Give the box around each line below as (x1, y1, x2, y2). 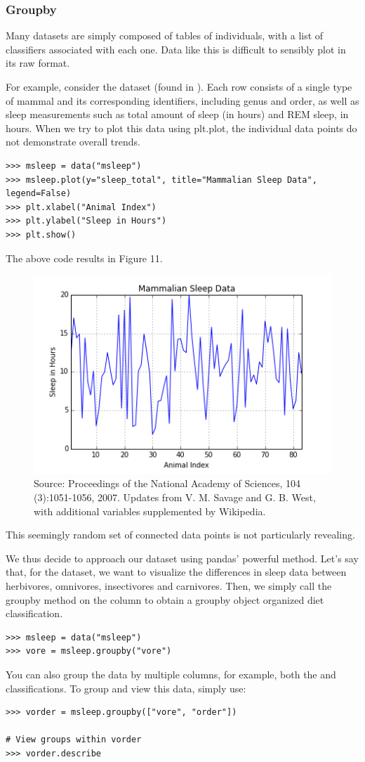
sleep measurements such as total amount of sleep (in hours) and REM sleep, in (6, 107, 349, 122)
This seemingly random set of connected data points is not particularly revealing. (6, 527, 355, 542)
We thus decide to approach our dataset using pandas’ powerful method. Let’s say (6, 550, 359, 565)
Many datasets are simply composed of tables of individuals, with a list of (6, 28, 324, 43)
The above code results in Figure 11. (6, 250, 163, 265)
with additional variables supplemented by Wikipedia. (34, 503, 266, 518)
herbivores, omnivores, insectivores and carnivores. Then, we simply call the (6, 578, 332, 593)
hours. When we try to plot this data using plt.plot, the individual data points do (6, 120, 357, 135)
